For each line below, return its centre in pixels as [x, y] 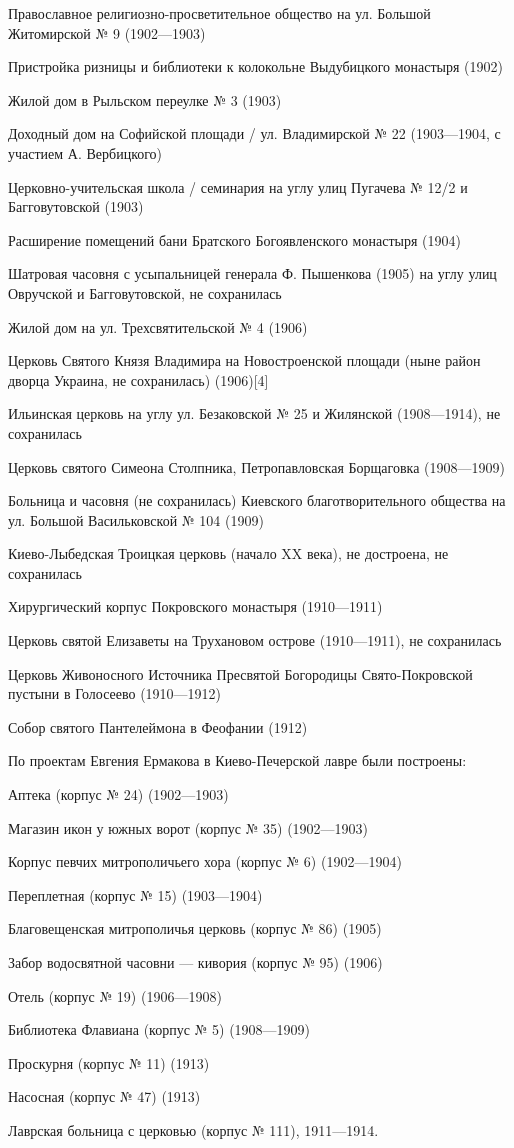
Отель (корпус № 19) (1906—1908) [115, 995]
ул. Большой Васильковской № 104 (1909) [136, 519]
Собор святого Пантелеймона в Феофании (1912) [158, 726]
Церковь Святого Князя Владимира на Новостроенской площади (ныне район [244, 360]
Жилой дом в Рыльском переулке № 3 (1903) [145, 99]
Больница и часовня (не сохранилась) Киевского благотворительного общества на [257, 500]
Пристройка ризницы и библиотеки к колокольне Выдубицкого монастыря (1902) [255, 66]
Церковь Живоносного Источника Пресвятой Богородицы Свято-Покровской [240, 673]
